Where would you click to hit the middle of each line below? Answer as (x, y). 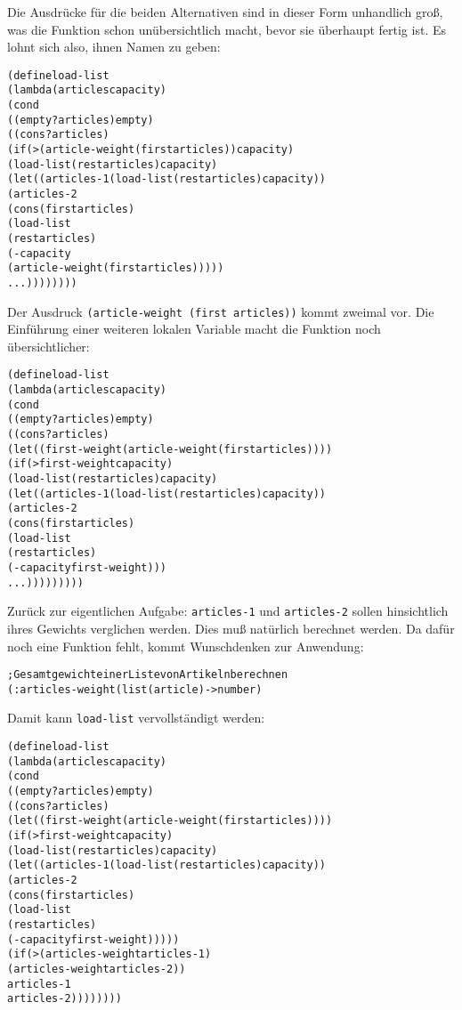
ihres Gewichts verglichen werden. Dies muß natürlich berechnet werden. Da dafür (231, 628)
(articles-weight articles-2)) (97, 969)
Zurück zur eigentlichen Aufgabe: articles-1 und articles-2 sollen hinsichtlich (228, 611)
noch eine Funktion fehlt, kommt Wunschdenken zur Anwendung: (186, 646)
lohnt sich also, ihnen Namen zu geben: (114, 47)
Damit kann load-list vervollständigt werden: (136, 718)
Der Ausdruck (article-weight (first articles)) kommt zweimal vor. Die (221, 311)
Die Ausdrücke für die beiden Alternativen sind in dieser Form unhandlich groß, (225, 12)
